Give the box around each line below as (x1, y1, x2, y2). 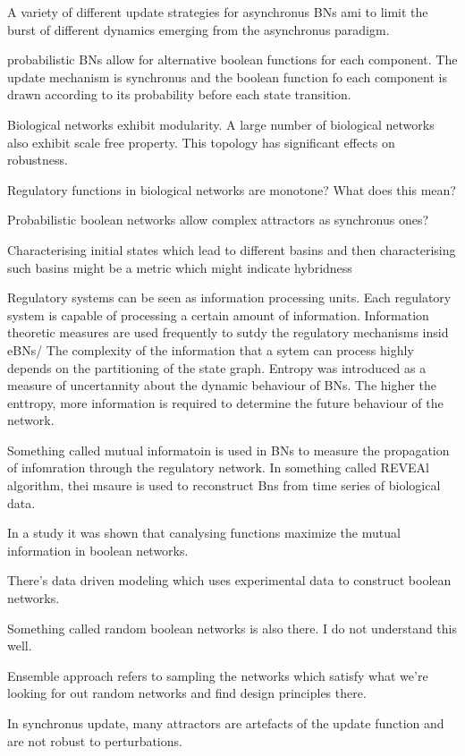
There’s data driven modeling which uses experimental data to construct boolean (7, 571, 452, 590)
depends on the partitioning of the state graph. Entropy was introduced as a (7, 358, 427, 377)
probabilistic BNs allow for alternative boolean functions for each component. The (7, 50, 458, 69)
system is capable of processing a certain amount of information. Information (7, 305, 429, 324)
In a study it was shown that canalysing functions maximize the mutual (7, 523, 401, 542)
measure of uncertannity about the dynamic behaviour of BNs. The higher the (7, 376, 437, 395)
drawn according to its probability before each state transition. (7, 85, 351, 104)
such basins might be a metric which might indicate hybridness (7, 258, 352, 276)
